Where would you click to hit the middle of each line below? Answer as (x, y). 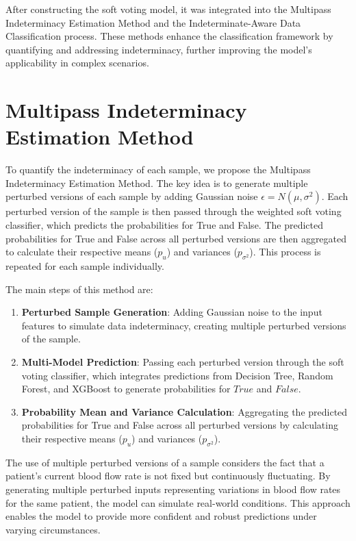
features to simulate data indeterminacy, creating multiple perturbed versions (184, 325)
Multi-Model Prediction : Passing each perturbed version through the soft (183, 362)
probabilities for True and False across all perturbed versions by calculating (180, 425)
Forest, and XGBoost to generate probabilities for (126, 389)
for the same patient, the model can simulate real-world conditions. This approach (178, 502)
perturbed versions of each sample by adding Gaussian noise (132, 196)
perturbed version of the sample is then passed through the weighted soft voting (174, 211)
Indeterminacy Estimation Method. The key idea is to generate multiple (157, 183)
